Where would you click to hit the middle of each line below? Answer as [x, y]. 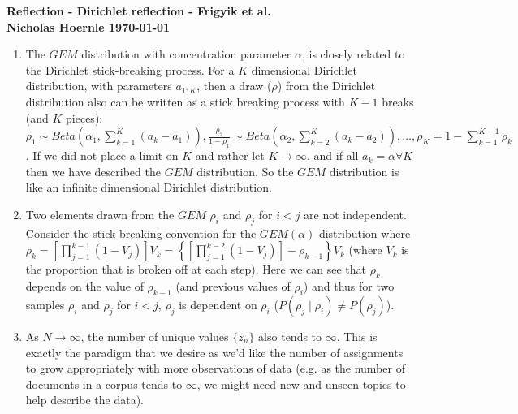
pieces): [84, 117]
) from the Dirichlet [326, 86]
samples [45, 304]
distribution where [365, 233]
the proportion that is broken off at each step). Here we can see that [196, 269]
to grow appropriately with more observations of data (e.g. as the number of [215, 368]
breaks [398, 101]
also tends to [290, 336]
